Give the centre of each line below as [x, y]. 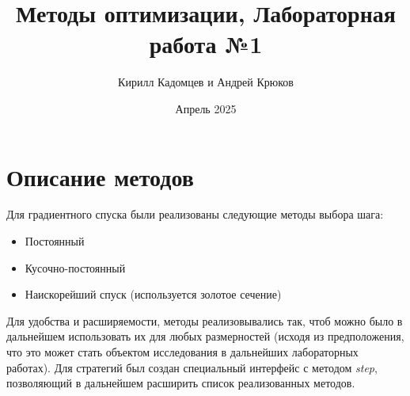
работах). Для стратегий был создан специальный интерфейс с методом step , [192, 367]
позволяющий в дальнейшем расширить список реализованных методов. [181, 383]
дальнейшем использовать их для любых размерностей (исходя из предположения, [205, 336]
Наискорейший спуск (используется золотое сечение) [153, 294]
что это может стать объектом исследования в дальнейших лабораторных [182, 352]
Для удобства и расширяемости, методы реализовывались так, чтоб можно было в [205, 320]
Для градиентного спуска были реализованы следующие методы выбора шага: [195, 214]
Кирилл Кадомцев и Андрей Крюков [206, 82]
